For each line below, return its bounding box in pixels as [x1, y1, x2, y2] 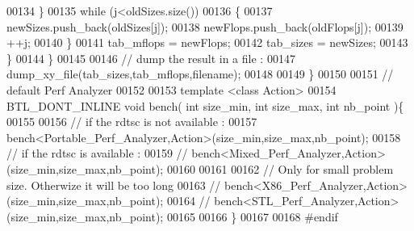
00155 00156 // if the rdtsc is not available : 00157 [6, 113, 257, 130]
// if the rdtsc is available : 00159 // [6, 145, 188, 162]
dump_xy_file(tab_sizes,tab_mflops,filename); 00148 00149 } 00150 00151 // [6, 65, 394, 82]
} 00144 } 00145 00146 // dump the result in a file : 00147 [6, 49, 295, 66]
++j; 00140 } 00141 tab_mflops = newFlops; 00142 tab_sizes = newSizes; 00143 [6, 34, 408, 51]
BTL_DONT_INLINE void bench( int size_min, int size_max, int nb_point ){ [6, 97, 404, 114]
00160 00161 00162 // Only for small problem [166, 160, 394, 177]
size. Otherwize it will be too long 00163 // [6, 176, 221, 193]
